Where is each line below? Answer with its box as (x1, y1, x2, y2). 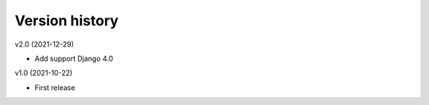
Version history (14, 12, 119, 29)
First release (34, 83, 75, 92)
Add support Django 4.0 (34, 54, 114, 63)
